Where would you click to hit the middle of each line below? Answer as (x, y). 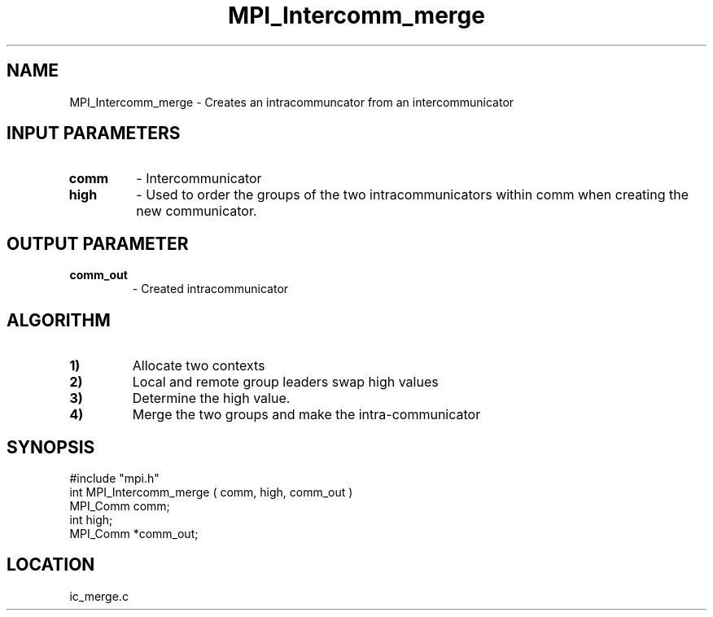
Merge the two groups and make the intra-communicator (306, 415)
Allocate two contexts (199, 366)
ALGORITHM (59, 320)
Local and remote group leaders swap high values (285, 382)
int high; (91, 519)
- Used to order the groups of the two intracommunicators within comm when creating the (413, 195)
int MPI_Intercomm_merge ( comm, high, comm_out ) (211, 492)
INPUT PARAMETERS (94, 133)
